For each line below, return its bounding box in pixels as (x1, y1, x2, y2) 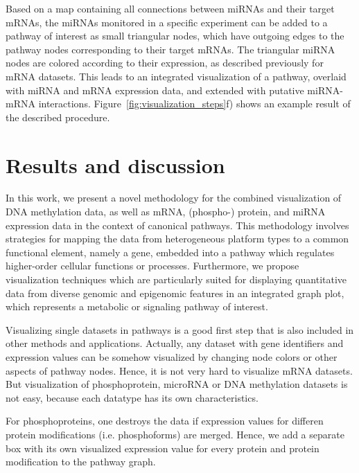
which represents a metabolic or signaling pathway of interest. (6, 299, 268, 314)
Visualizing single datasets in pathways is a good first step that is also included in (6, 322, 354, 337)
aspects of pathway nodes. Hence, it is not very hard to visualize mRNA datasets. (6, 363, 353, 377)
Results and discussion (6, 150, 225, 179)
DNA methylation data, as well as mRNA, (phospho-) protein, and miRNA (6, 204, 326, 219)
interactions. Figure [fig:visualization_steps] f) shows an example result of (38, 96, 351, 111)
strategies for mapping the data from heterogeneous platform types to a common (6, 231, 349, 246)
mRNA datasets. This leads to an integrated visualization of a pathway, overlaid (6, 69, 347, 83)
